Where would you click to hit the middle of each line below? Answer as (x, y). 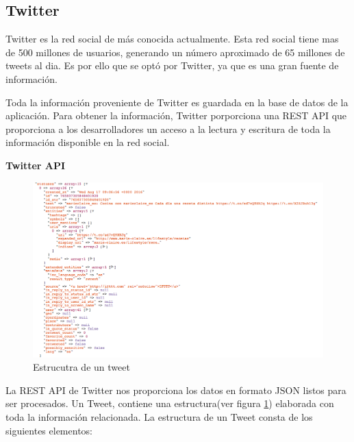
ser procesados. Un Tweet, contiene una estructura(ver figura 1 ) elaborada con (170, 403)
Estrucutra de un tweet (81, 367)
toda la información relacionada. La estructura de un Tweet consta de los (159, 416)
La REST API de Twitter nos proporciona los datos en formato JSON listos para (176, 390)
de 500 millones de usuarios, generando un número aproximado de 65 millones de (175, 52)
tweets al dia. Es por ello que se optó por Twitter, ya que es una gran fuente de (172, 65)
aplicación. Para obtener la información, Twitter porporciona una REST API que (176, 115)
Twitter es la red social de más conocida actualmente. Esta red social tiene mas (172, 39)
